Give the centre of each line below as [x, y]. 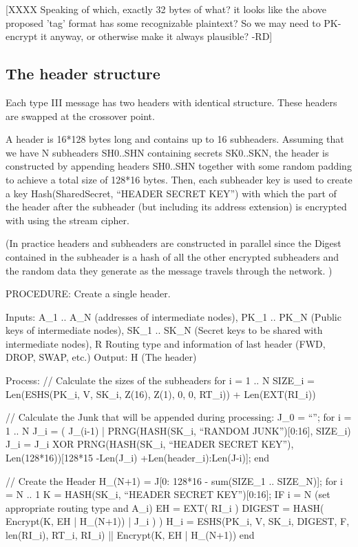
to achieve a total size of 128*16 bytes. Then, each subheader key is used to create [179, 179]
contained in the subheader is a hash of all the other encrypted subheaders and [172, 256]
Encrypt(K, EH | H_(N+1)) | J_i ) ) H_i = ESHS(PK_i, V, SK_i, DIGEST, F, [178, 521]
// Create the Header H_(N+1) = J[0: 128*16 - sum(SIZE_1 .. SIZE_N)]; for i [174, 480]
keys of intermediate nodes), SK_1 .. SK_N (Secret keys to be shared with [164, 330]
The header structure [83, 73]
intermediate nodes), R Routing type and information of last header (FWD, [166, 343]
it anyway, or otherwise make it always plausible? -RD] [156, 36]
